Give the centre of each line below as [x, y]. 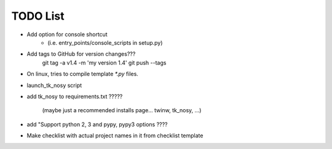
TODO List [38, 16]
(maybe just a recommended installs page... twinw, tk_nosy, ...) [122, 110]
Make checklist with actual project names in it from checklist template [115, 136]
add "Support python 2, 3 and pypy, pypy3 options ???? [97, 124]
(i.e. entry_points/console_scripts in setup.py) [105, 42]
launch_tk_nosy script [54, 85]
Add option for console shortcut [67, 34]
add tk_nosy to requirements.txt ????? [75, 96]
